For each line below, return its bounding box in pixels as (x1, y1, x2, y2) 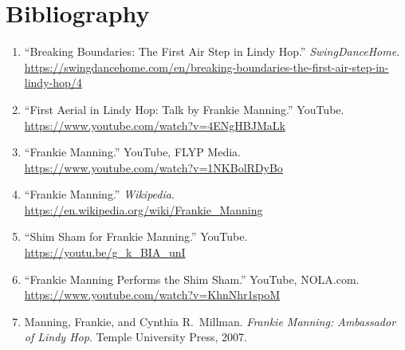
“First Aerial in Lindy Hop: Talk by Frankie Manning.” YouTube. (24, 100, 344, 117)
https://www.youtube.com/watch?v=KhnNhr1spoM (24, 286, 281, 303)
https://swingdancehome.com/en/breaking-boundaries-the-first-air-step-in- (24, 58, 389, 75)
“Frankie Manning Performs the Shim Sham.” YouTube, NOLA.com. (24, 270, 360, 287)
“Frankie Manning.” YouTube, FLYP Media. (24, 144, 241, 160)
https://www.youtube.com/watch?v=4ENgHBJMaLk (24, 116, 285, 133)
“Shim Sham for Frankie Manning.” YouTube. (24, 228, 248, 245)
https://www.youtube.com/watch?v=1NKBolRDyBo (24, 159, 283, 175)
